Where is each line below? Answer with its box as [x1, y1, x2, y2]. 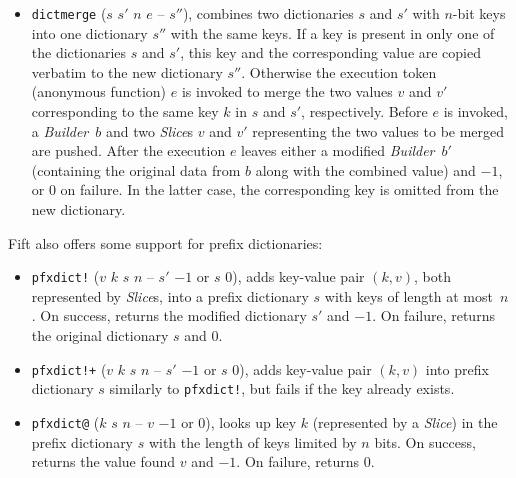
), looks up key [205, 411, 297, 432]
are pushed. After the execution [31, 140, 226, 161]
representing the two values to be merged [252, 120, 505, 141]
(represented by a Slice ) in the [312, 411, 498, 432]
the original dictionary [31, 325, 169, 346]
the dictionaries [31, 42, 127, 63]
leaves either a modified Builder [241, 140, 435, 161]
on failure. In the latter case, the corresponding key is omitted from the [60, 179, 499, 200]
